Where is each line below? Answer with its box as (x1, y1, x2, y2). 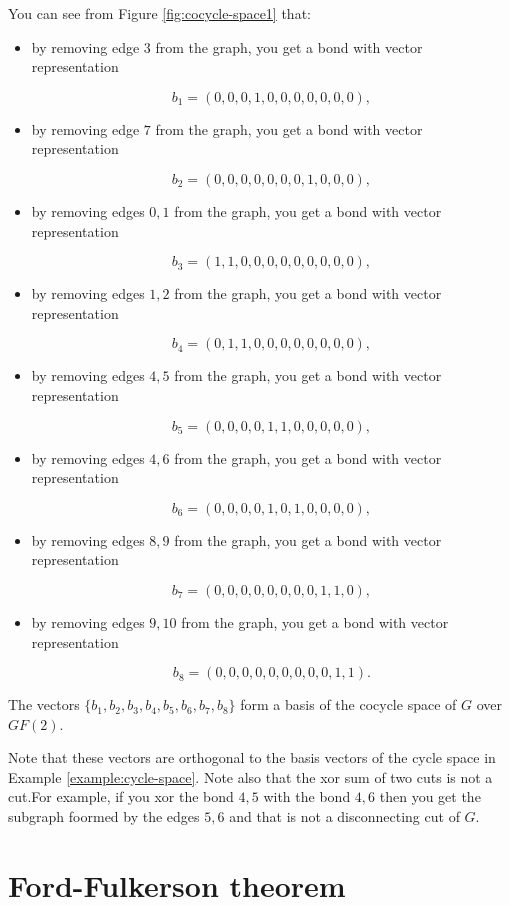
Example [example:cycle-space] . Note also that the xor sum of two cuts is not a (8, 766, 493, 787)
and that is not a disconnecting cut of (229, 806, 460, 827)
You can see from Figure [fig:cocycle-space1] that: (8, 3, 311, 23)
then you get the (379, 786, 481, 807)
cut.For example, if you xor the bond (8, 786, 234, 807)
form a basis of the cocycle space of (240, 694, 457, 715)
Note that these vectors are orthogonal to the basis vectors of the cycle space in (8, 747, 496, 768)
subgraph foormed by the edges (8, 806, 200, 827)
